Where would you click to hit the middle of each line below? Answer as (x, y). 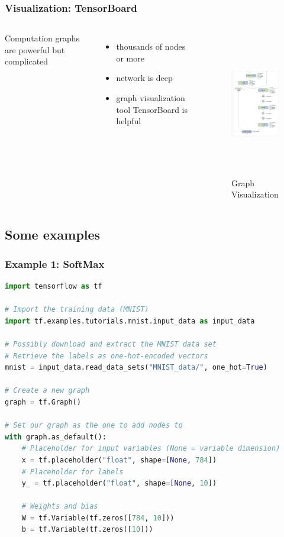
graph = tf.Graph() (43, 402)
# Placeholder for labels (72, 472)
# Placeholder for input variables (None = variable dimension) (151, 449)
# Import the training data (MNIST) (77, 310)
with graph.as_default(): (56, 437)
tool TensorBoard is (152, 109)
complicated (27, 61)
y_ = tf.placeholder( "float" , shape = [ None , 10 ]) (119, 483)
